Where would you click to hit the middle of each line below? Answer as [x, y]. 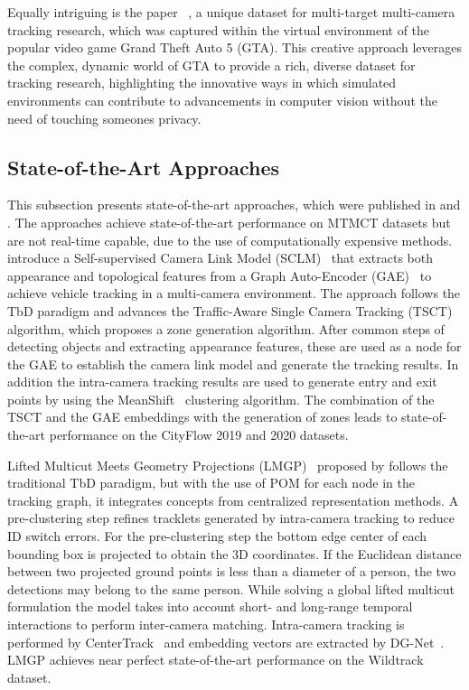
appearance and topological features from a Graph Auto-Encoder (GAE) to [220, 275]
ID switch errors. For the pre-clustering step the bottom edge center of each [217, 536]
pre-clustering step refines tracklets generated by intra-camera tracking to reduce [231, 518]
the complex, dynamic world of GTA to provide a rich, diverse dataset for [211, 65]
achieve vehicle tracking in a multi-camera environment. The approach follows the [234, 293]
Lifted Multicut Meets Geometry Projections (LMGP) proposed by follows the [228, 465]
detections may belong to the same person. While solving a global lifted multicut [231, 588]
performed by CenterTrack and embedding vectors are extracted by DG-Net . [226, 642]
